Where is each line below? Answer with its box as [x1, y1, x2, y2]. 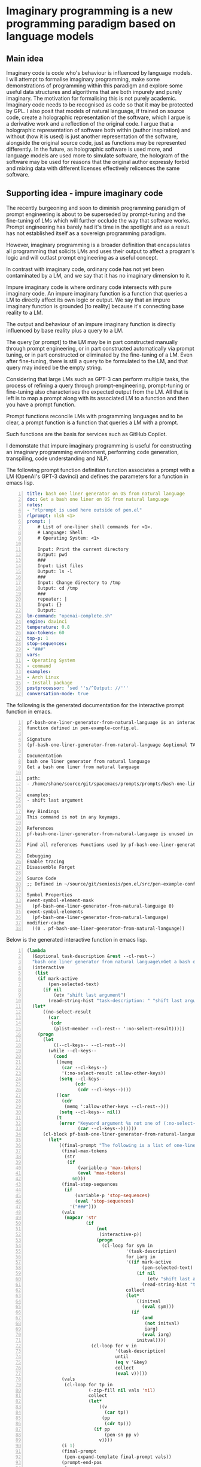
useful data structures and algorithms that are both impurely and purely [6, 89, 182, 95]
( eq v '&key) [115, 1359, 148, 1365]
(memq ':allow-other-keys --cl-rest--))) [64, 1103, 169, 1109]
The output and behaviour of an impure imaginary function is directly [6, 320, 176, 327]
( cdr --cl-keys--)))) [77, 1087, 132, 1093]
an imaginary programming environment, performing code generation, [6, 448, 179, 455]
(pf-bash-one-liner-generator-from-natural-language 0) [32, 903, 175, 909]
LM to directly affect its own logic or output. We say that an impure [6, 296, 170, 303]
